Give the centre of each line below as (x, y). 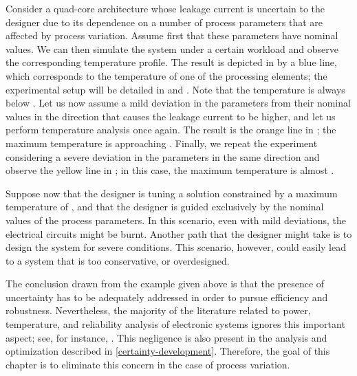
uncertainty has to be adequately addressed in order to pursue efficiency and (167, 297)
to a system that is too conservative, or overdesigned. (118, 260)
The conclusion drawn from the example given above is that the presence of (165, 284)
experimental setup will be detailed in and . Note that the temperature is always (175, 89)
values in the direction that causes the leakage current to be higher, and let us (171, 116)
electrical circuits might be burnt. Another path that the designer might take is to (179, 233)
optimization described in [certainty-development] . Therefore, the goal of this (168, 351)
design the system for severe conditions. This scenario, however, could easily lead (176, 247)
